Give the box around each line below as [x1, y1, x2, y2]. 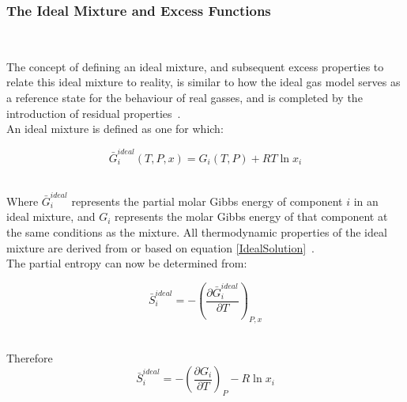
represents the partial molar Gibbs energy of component [71, 192, 343, 209]
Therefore [6, 349, 53, 366]
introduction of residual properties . [6, 104, 181, 121]
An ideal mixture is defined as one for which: [6, 120, 224, 137]
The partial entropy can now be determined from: [6, 255, 247, 271]
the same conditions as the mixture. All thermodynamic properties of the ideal [6, 224, 387, 240]
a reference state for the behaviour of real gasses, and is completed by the [6, 89, 363, 105]
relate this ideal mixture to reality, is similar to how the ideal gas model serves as [6, 74, 401, 90]
